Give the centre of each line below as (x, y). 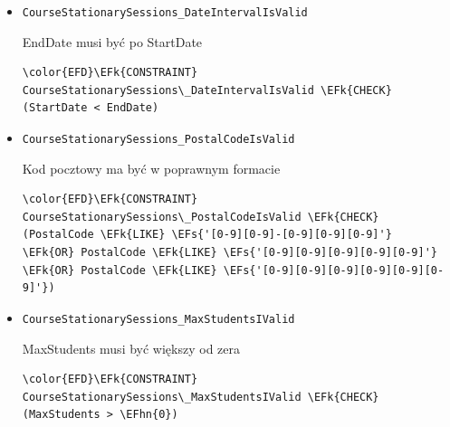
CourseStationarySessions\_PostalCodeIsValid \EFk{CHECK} (201, 217)
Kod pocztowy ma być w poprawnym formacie (151, 168)
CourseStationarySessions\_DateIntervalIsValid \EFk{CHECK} (207, 90)
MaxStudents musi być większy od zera (131, 348)
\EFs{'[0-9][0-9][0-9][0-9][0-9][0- (334, 270)
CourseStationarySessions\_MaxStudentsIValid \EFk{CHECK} (201, 397)
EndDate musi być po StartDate (112, 41)
